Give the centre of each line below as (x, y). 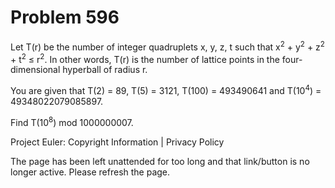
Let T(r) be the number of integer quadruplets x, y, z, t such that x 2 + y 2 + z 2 (167, 46)
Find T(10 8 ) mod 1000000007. (72, 121)
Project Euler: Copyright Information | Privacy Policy (117, 142)
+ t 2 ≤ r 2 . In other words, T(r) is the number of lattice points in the (145, 58)
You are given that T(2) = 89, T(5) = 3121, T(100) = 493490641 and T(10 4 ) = (166, 89)
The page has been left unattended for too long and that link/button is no (160, 161)
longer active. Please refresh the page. (90, 172)
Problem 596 (65, 17)
